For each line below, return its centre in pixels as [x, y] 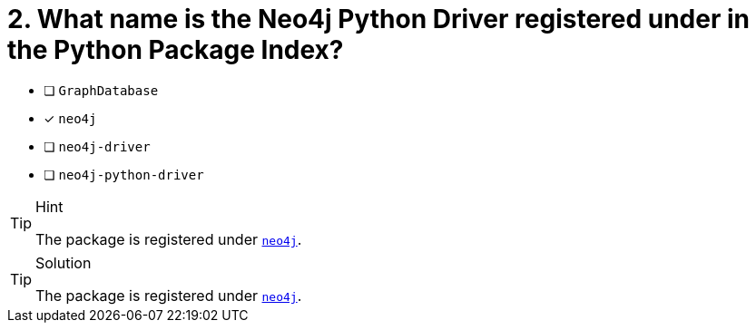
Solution [64, 262]
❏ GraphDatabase [101, 90]
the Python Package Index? [176, 50]
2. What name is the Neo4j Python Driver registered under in [378, 19]
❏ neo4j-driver [97, 146]
